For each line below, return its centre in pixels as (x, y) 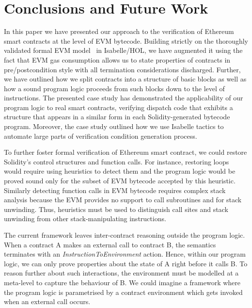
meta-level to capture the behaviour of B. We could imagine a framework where (122, 282)
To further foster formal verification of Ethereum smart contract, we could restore (126, 152)
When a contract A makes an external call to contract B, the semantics (110, 244)
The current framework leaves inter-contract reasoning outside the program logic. (125, 235)
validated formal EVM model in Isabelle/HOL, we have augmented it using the (123, 50)
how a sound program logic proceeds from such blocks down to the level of (114, 88)
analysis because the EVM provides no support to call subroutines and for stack (123, 200)
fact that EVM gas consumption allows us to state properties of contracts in (117, 59)
